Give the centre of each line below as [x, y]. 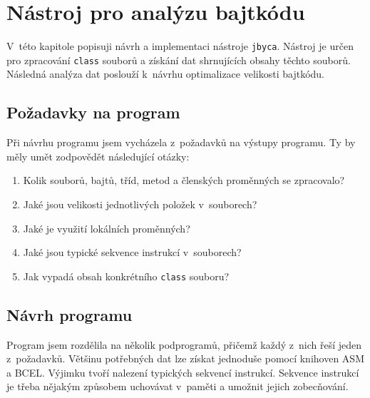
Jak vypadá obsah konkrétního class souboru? [126, 276]
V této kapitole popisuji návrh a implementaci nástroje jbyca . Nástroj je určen [180, 46]
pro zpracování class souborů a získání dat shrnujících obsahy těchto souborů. [179, 60]
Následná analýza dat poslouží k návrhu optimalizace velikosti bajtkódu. [165, 74]
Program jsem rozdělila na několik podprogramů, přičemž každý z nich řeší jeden [184, 344]
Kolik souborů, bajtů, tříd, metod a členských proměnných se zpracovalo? [184, 180]
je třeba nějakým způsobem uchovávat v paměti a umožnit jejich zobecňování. [178, 386]
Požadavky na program [93, 112]
